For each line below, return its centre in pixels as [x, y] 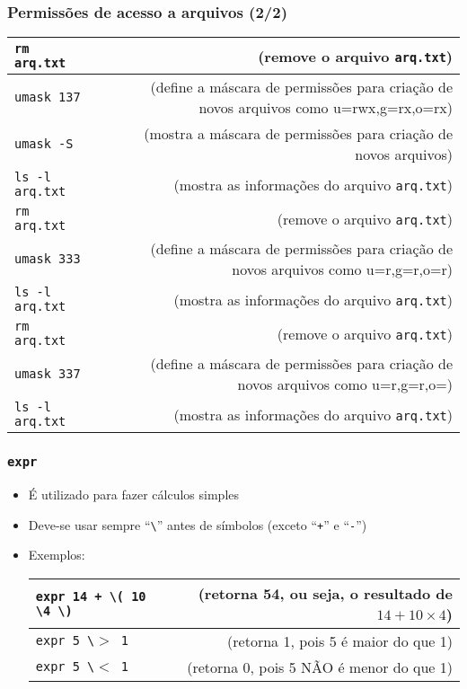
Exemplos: [57, 555]
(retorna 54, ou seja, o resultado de [325, 593]
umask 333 [48, 259]
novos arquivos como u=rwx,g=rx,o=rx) [326, 108]
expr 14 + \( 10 [91, 596]
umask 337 [48, 374]
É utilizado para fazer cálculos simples [134, 494]
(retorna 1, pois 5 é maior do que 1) [340, 640]
